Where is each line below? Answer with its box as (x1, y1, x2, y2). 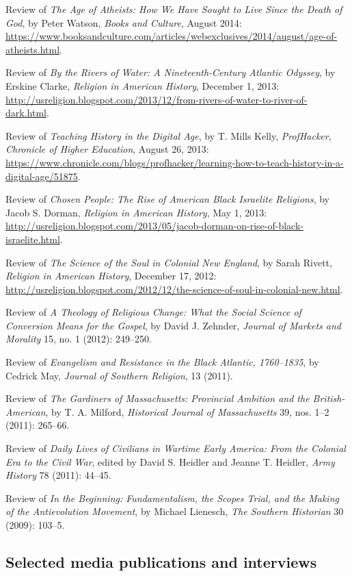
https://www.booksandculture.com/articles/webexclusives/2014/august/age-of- (5, 29, 338, 43)
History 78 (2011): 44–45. (5, 468, 111, 482)
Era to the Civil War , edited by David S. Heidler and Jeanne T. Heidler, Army (5, 454, 335, 468)
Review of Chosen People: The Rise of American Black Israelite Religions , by (5, 192, 329, 206)
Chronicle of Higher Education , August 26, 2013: (5, 142, 209, 156)
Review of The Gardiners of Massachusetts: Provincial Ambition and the (5, 391, 310, 405)
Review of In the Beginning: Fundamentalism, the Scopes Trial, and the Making (5, 490, 339, 505)
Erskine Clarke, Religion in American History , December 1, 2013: (5, 78, 280, 92)
